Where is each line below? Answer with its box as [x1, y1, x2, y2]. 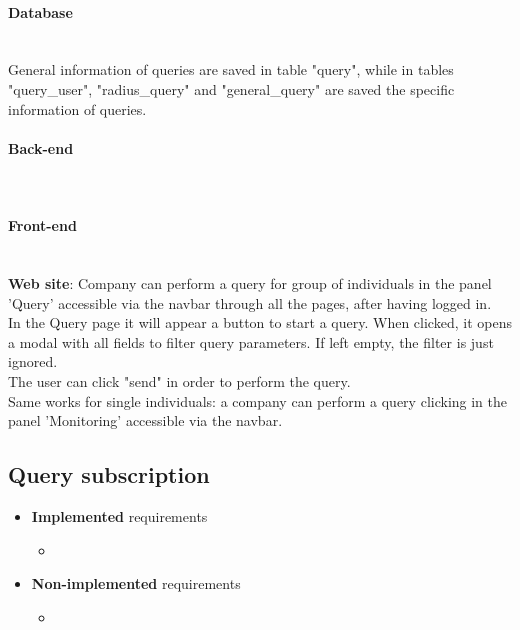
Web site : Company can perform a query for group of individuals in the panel [8, 272, 492, 293]
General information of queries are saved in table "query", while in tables [8, 59, 454, 80]
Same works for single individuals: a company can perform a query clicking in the [8, 390, 507, 411]
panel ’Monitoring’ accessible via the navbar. [8, 410, 283, 431]
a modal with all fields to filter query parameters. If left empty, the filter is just [8, 331, 494, 352]
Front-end [8, 215, 77, 236]
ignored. [8, 351, 58, 372]
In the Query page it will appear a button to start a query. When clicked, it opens [8, 312, 512, 333]
